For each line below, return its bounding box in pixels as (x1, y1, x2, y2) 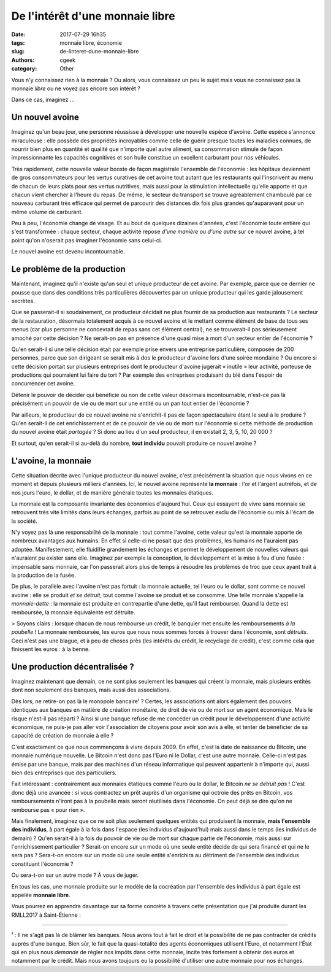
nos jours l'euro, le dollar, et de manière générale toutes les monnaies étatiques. (11, 488, 214, 496)
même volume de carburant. (11, 208, 83, 215)
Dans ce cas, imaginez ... (11, 96, 75, 104)
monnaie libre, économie (59, 39, 123, 46)
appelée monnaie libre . (11, 892, 70, 899)
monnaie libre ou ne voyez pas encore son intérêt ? (11, 85, 140, 92)
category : (11, 65, 37, 72)
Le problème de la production (11, 264, 126, 274)
